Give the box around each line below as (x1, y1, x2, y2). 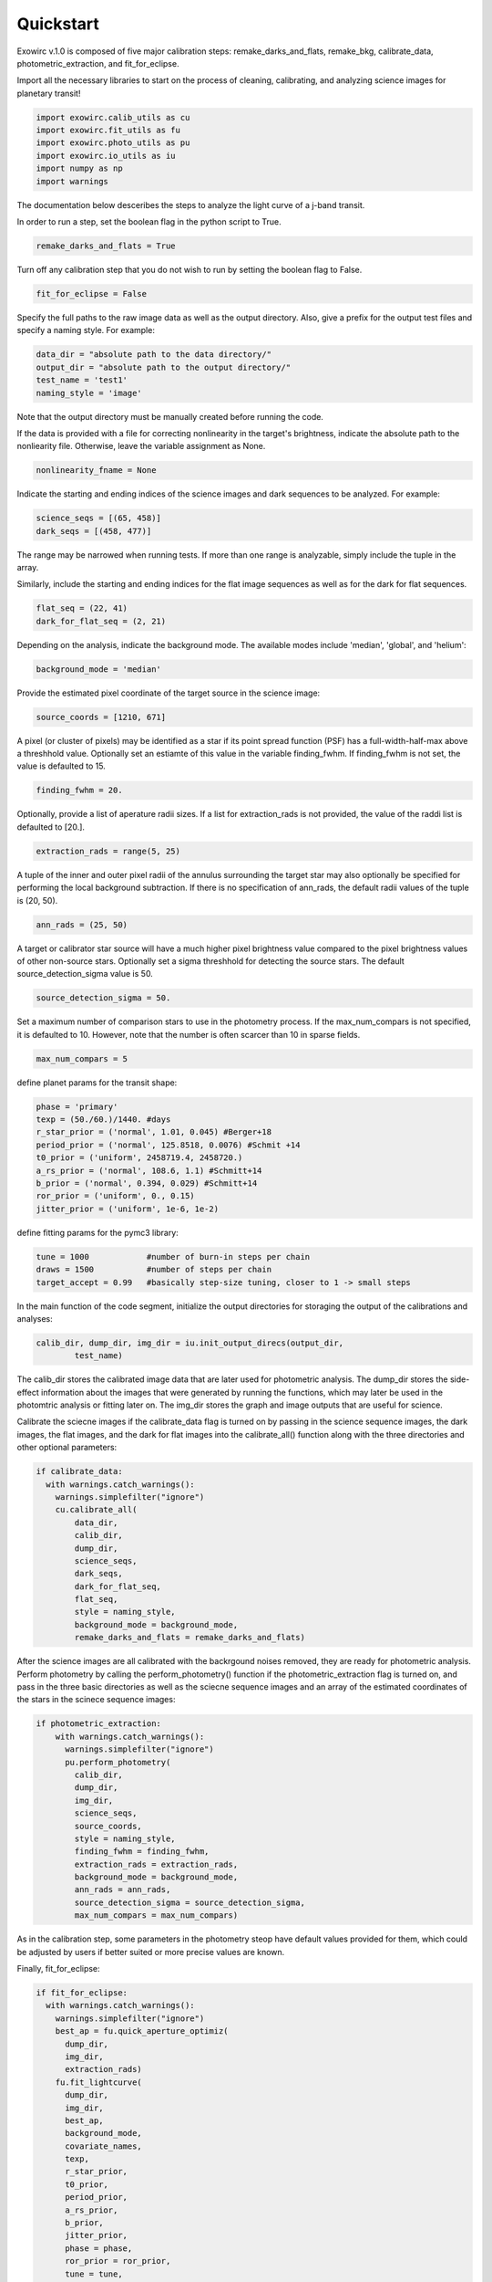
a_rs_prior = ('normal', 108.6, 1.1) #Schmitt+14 (36, 1165, 262, 1176)
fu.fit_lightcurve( (55, 2077, 143, 2088)
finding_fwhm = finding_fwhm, (74, 1847, 210, 1857)
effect (16, 1387, 40, 1397)
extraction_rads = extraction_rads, (74, 1858, 239, 1869)
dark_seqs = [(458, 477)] (36, 526, 152, 536)
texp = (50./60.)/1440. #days (36, 1115, 171, 1125)
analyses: (16, 1313, 54, 1324)
